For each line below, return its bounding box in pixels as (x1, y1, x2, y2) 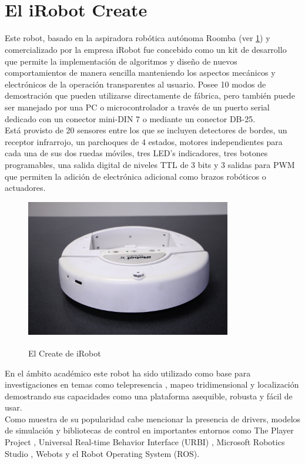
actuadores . (5, 181, 46, 194)
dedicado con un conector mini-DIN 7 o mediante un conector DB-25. (5, 112, 256, 125)
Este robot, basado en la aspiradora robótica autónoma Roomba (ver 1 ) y (5, 32, 270, 44)
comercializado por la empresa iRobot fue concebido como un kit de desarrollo (5, 43, 287, 56)
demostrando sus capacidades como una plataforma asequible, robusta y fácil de (5, 389, 293, 402)
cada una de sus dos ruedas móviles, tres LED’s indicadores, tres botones (5, 147, 268, 159)
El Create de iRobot (28, 347, 101, 359)
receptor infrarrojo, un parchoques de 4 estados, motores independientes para (5, 135, 283, 147)
